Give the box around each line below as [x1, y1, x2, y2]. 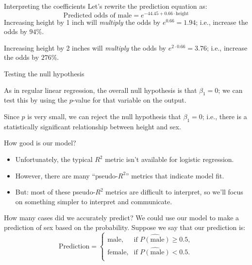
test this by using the [4, 95, 67, 105]
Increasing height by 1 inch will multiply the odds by [4, 17, 161, 27]
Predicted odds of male [63, 12, 132, 19]
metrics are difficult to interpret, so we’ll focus [105, 187, 243, 197]
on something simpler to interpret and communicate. [15, 196, 172, 206]
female [107, 249, 127, 256]
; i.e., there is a [202, 111, 247, 122]
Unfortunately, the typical [15, 154, 93, 164]
